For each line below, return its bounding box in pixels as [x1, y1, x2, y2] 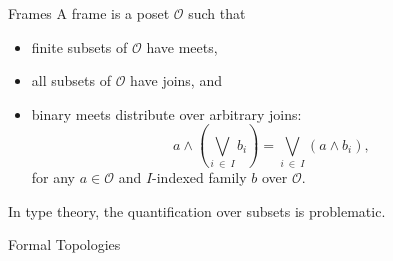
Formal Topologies [8, 234, 121, 255]
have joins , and [130, 70, 222, 91]
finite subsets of [31, 36, 128, 57]
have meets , [146, 36, 218, 57]
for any [31, 167, 76, 188]
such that [188, 3, 246, 23]
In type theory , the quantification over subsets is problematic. [8, 200, 386, 221]
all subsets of [31, 70, 111, 91]
